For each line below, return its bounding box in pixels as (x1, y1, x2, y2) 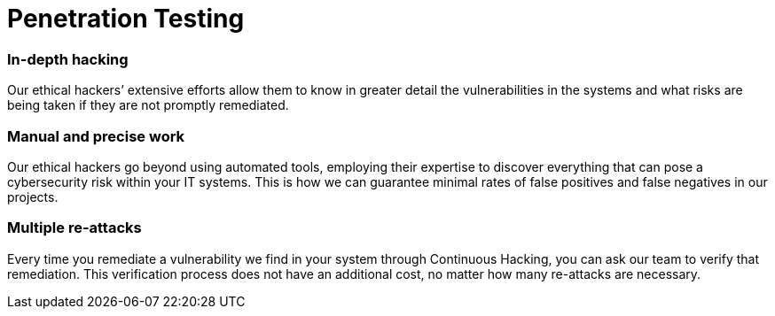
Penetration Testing (7, 4, 245, 34)
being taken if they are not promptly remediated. (7, 97, 289, 113)
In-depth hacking (7, 50, 129, 68)
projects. (7, 189, 59, 204)
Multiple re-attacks (7, 219, 142, 237)
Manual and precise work (7, 127, 185, 145)
